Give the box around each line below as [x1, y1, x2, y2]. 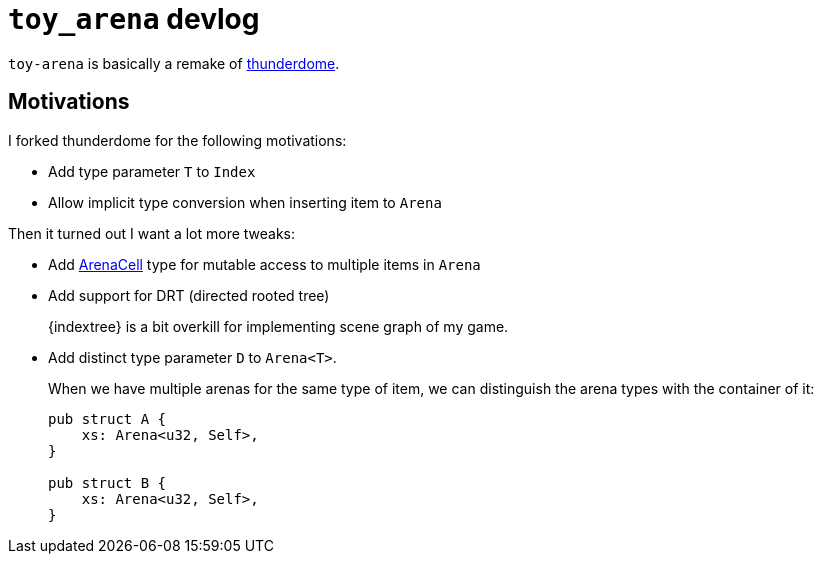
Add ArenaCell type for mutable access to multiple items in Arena [48, 255, 481, 273]
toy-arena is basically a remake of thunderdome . [8, 54, 340, 72]
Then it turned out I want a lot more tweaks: [8, 224, 296, 242]
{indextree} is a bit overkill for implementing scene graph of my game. [48, 317, 509, 335]
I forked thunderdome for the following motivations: [8, 131, 347, 149]
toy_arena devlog [8, 2, 260, 36]
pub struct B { [48, 474, 167, 491]
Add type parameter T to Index [48, 162, 256, 180]
